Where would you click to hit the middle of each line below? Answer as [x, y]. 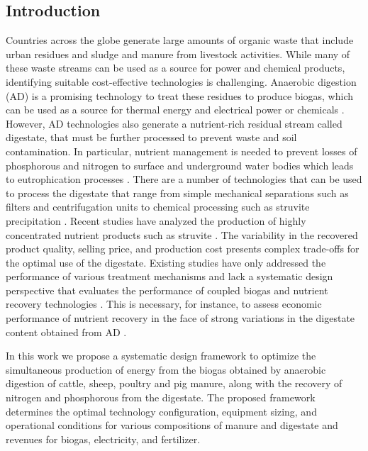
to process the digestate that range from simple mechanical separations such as [177, 193]
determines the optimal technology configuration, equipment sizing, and [161, 411]
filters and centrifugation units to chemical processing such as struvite [158, 207]
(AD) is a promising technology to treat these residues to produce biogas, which [180, 95]
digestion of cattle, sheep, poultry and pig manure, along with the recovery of [174, 383]
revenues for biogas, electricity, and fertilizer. [103, 439]
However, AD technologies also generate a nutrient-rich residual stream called [174, 123]
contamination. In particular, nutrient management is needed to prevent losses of [182, 151]
